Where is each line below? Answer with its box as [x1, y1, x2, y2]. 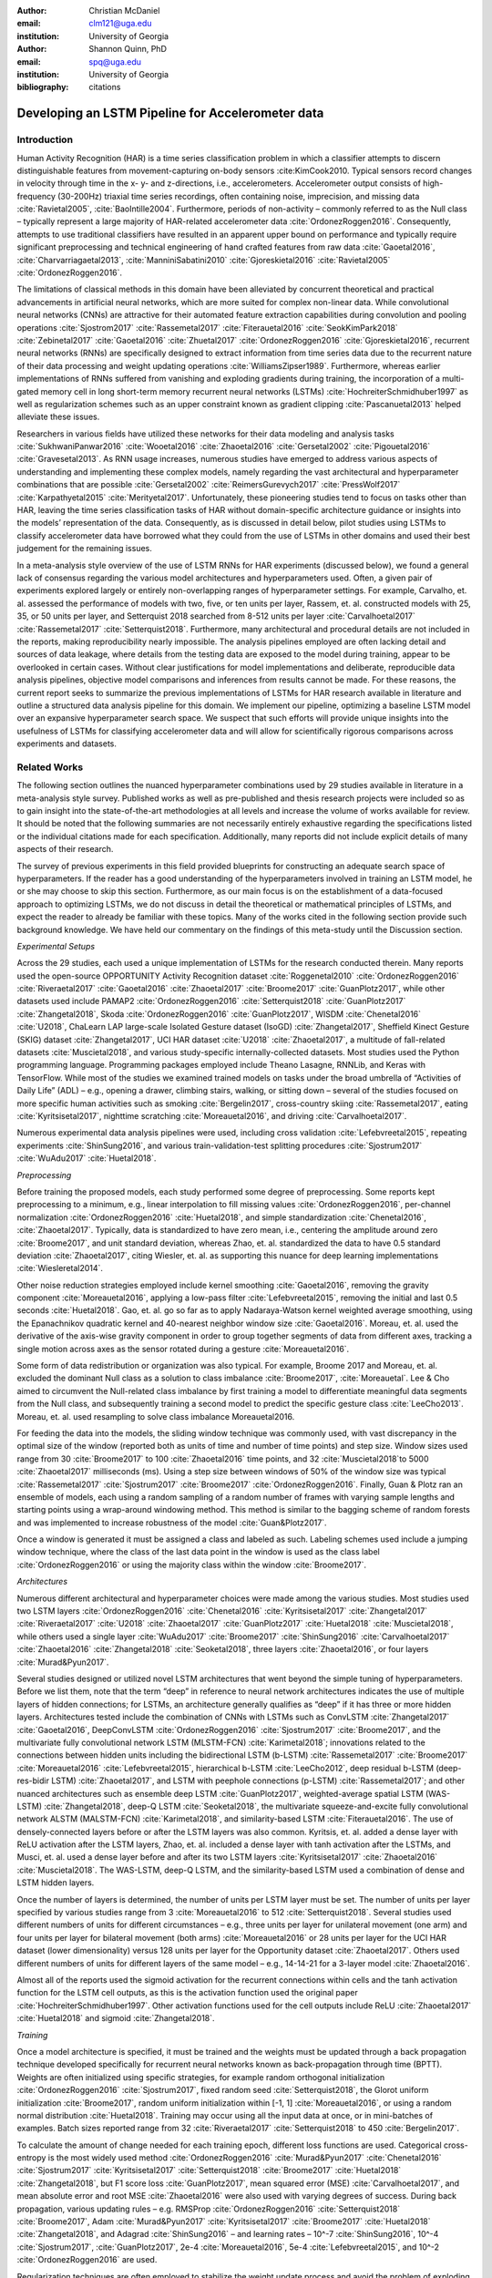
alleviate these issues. [16, 411, 100, 423]
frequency [16, 190, 56, 201]
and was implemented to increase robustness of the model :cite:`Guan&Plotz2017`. [16, 1517, 327, 1528]
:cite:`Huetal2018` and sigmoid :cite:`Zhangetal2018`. [16, 2013, 215, 2024]
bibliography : [16, 82, 69, 93]
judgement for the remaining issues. [16, 543, 152, 554]
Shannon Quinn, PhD [88, 44, 168, 55]
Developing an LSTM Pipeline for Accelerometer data [16, 106, 324, 121]
